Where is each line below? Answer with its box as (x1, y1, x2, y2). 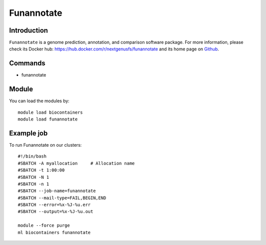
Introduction (9, 26, 48, 35)
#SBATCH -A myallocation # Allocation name (18, 161, 135, 166)
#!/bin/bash (18, 154, 47, 159)
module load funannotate (18, 117, 78, 122)
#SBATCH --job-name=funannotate (18, 188, 96, 194)
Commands (9, 59, 46, 68)
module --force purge (18, 223, 70, 228)
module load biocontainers (18, 109, 83, 115)
